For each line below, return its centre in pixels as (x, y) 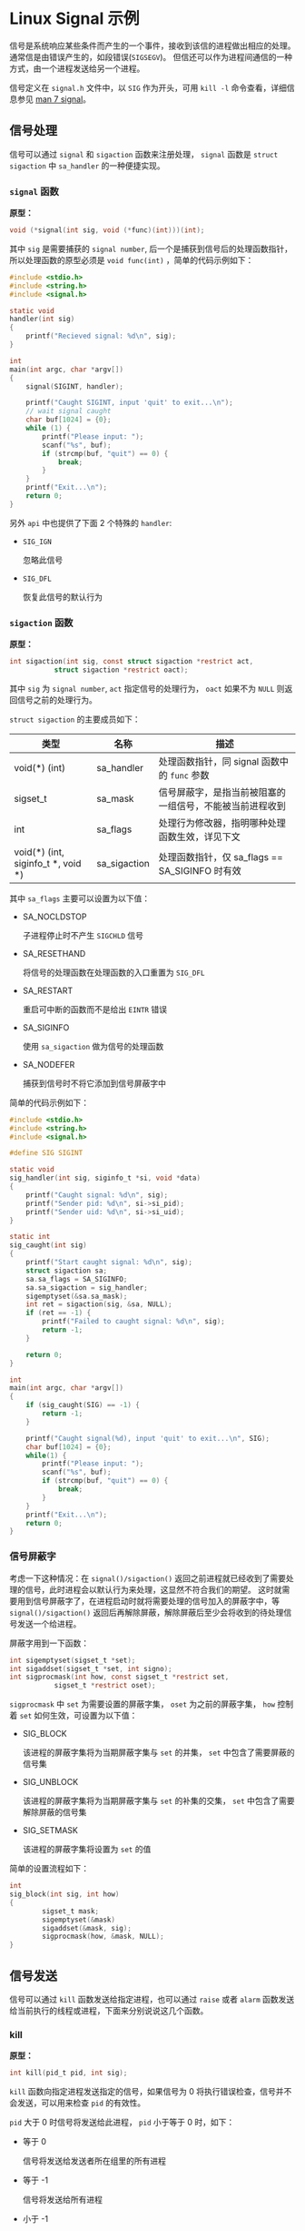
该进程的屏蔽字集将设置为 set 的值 (87, 1850)
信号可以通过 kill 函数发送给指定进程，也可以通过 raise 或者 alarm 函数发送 (152, 1999)
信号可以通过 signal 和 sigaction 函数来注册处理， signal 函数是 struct (144, 154)
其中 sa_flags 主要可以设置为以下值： (80, 898)
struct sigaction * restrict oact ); (121, 670)
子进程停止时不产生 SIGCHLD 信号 (83, 935)
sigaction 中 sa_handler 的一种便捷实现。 (87, 166)
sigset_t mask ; (71, 1911)
